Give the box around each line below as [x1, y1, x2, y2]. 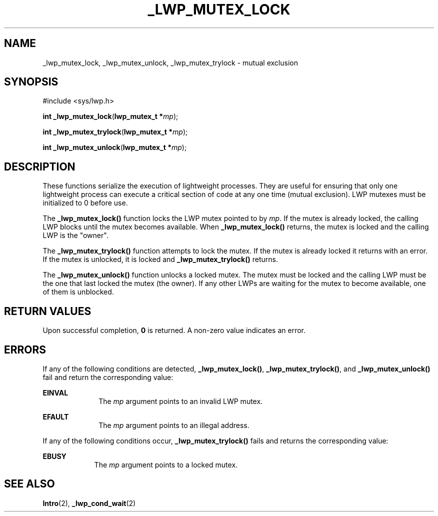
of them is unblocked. [42, 287, 114, 296]
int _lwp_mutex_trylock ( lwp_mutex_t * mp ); [42, 127, 188, 136]
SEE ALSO [4, 477, 55, 490]
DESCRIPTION [4, 160, 75, 173]
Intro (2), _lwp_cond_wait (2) [42, 498, 136, 507]
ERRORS [4, 343, 46, 356]
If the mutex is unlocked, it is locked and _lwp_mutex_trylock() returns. [42, 255, 278, 264]
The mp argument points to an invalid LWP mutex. [98, 396, 263, 405]
